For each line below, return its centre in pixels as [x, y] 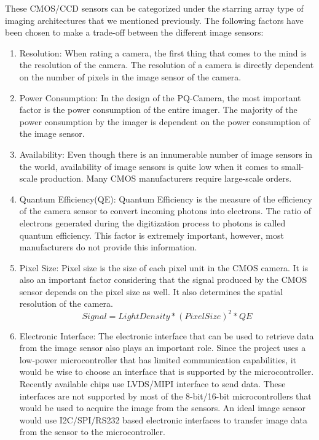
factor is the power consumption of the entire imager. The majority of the [158, 110]
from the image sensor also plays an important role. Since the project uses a [163, 348]
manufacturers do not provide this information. [108, 247]
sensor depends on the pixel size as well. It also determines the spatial [151, 291]
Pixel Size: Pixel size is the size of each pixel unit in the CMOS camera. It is [164, 267]
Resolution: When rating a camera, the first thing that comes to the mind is [163, 52]
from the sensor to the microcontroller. [92, 432]
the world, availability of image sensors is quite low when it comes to [149, 166]
